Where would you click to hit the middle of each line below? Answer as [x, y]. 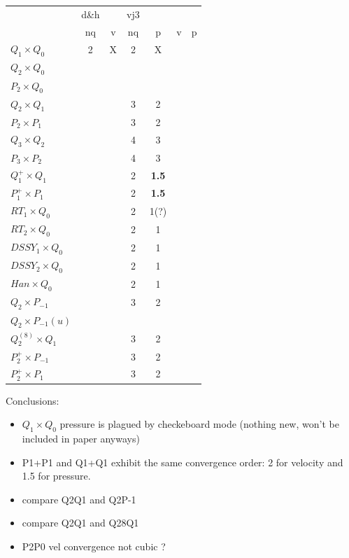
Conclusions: [33, 400]
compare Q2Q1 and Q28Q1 [80, 523]
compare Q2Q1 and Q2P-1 [79, 499]
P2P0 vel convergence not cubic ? [94, 546]
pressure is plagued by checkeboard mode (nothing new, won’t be [199, 424]
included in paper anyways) [81, 438]
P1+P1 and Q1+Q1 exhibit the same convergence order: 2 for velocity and [183, 462]
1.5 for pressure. [56, 476]
